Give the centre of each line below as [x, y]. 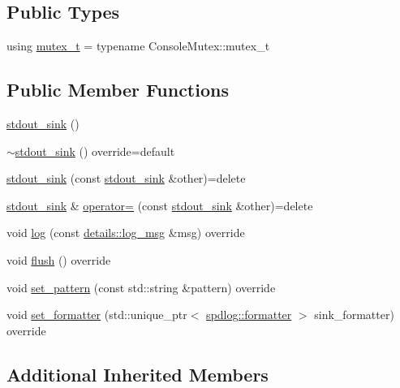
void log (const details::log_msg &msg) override [126, 233]
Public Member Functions [118, 90]
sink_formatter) [354, 315]
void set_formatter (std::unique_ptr [97, 315]
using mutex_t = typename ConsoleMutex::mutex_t [138, 46]
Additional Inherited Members [138, 374]
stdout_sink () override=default [95, 151]
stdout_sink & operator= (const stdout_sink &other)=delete [160, 205]
